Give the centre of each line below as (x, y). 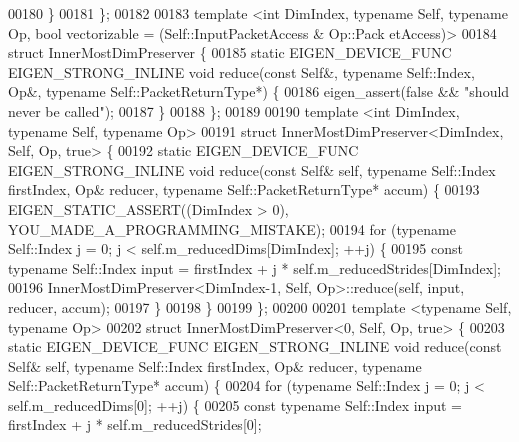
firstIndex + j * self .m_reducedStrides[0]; (135, 424)
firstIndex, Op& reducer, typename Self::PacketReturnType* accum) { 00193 (244, 189)
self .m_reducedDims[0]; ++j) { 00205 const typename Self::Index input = (235, 404)
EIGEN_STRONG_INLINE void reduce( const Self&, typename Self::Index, (241, 71)
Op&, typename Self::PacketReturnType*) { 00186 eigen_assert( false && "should (259, 91)
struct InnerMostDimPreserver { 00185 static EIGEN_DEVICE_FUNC (230, 52)
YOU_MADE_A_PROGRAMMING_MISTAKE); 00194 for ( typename (232, 228)
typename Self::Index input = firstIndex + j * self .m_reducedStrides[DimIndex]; (254, 267)
